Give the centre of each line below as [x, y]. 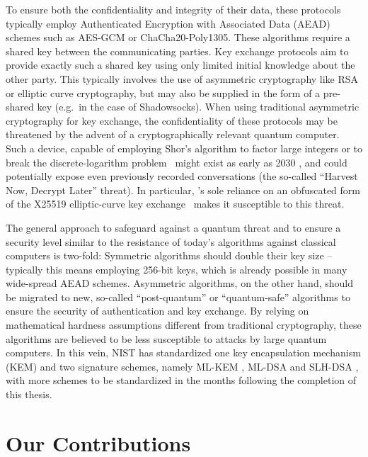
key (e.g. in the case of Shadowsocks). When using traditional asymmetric [198, 107]
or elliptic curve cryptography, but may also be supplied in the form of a [163, 92]
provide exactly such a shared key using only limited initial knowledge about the [180, 65]
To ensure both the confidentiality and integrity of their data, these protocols [173, 9]
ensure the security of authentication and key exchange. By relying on [157, 311]
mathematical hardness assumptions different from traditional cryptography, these [184, 325]
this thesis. [29, 394]
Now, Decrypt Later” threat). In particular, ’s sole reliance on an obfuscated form [183, 190]
